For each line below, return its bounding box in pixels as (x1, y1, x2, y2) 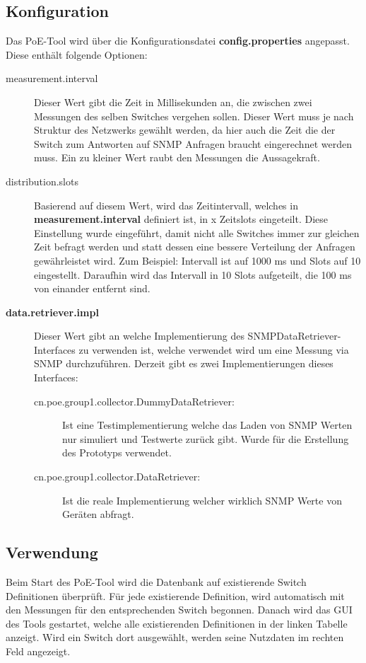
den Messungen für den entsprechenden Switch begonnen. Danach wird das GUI (6, 602, 353, 617)
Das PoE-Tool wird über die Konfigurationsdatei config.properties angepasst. (6, 33, 350, 48)
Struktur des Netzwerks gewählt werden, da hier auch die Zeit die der (34, 122, 336, 137)
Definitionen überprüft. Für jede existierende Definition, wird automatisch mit (6, 588, 345, 603)
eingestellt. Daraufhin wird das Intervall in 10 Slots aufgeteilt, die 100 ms (34, 267, 352, 282)
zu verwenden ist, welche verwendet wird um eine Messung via (78, 342, 349, 357)
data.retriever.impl (6, 304, 99, 319)
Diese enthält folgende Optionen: (6, 47, 148, 62)
